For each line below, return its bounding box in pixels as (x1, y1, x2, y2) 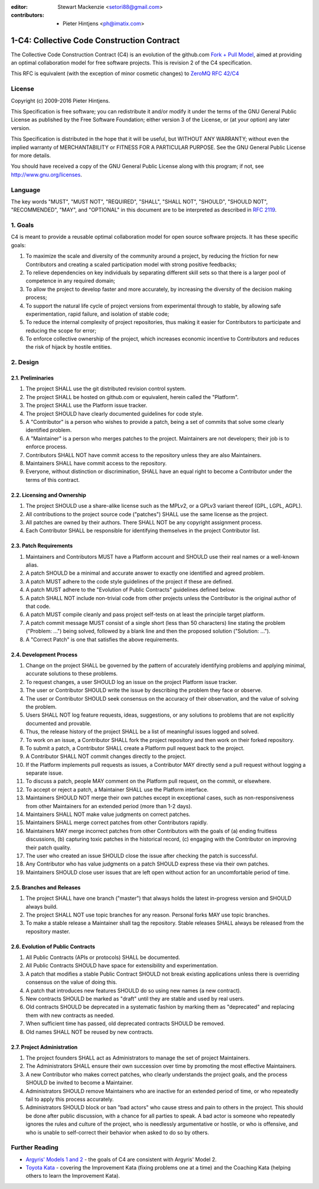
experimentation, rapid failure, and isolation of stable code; (25, 310, 170, 318)
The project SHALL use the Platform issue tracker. (25, 402, 148, 409)
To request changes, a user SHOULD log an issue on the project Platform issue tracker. (25, 678, 237, 685)
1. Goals (11, 221, 34, 229)
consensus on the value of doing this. (25, 979, 118, 986)
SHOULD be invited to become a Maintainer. (25, 1079, 133, 1086)
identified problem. (25, 426, 72, 434)
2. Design (11, 358, 39, 367)
